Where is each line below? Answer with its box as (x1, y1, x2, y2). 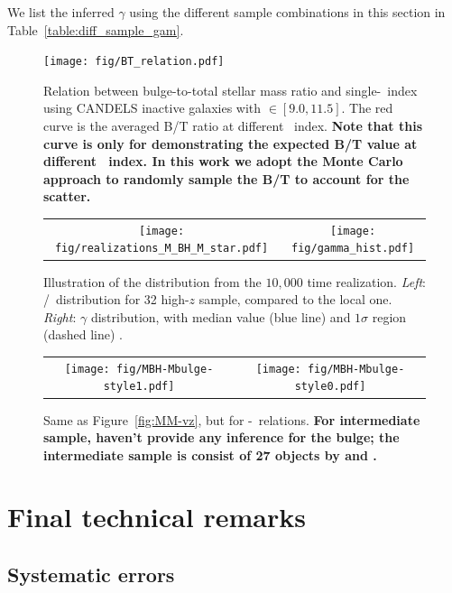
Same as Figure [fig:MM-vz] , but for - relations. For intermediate (43, 410, 420, 429)
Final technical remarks (7, 498, 306, 535)
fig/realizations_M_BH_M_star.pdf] (54, 242, 269, 255)
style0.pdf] (294, 380, 366, 394)
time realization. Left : (307, 272, 426, 291)
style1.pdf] (103, 380, 175, 394)
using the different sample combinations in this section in (129, 3, 446, 21)
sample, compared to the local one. (198, 290, 392, 309)
